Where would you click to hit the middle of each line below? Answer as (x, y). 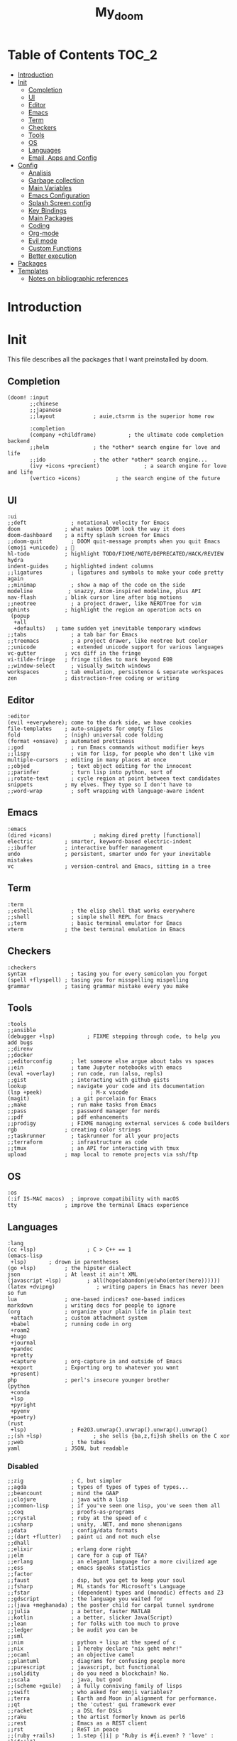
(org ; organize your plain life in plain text (100, 1311)
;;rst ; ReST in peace (63, 1730)
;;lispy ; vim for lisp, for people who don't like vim (111, 754)
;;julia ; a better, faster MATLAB (79, 1612)
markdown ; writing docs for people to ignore (92, 1305)
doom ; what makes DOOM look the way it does (97, 529)
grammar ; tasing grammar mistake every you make (98, 986)
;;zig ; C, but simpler (65, 1481)
